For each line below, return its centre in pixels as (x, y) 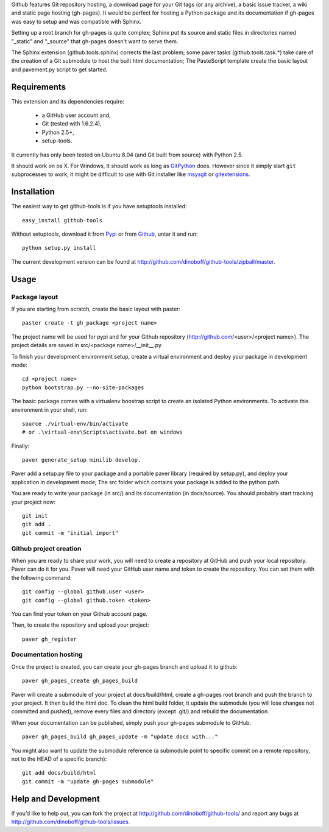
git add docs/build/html (59, 773)
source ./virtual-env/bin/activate (75, 424)
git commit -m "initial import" (70, 533)
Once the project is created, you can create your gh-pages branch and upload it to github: (124, 666)
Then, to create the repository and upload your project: (80, 625)
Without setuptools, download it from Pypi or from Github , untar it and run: (104, 234)
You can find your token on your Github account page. (79, 614)
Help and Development (55, 799)
